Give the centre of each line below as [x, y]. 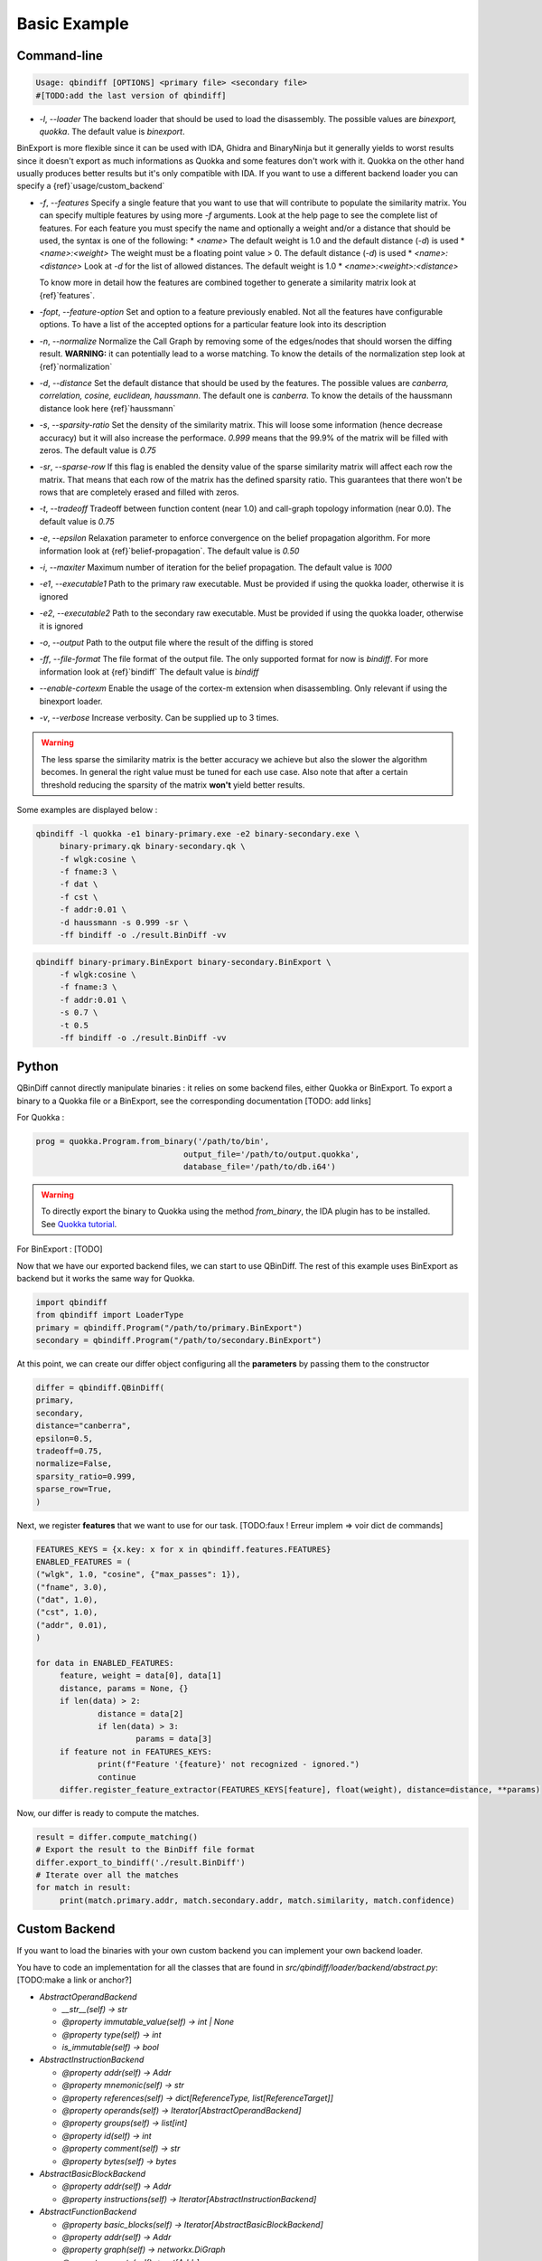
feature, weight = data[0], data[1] [140, 1676]
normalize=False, [74, 1464]
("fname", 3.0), [72, 1587]
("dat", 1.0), [67, 1600]
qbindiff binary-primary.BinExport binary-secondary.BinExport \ [183, 962]
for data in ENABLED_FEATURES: [105, 1663]
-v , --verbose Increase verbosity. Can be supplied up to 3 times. [159, 717]
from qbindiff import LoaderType [110, 1315]
